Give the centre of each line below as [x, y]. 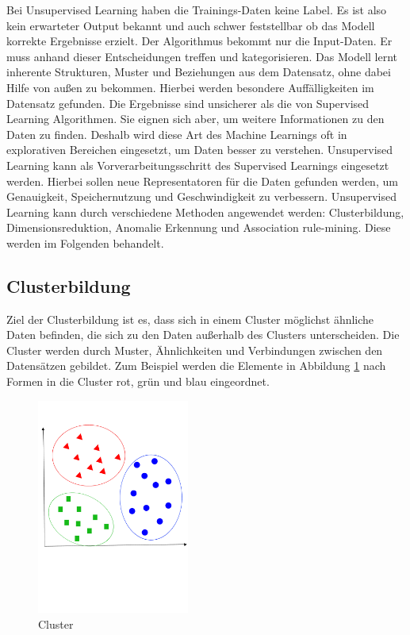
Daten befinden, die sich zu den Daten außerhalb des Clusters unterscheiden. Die [203, 335]
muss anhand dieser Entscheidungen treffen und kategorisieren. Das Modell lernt [202, 56]
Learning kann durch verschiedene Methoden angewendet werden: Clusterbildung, [205, 212]
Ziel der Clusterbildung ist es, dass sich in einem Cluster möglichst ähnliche [190, 319]
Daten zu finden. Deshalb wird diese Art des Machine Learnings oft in [177, 134]
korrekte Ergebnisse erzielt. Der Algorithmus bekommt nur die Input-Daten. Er [199, 41]
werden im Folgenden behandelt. [85, 242]
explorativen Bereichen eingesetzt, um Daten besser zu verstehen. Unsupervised [200, 150]
